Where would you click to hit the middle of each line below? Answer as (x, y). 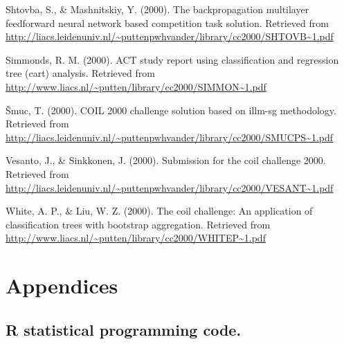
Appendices (62, 286)
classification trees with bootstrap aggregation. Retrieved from (138, 224)
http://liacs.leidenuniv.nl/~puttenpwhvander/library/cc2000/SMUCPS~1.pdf (170, 137)
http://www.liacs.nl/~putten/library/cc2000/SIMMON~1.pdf (136, 86)
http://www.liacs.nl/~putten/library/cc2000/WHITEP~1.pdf (136, 238)
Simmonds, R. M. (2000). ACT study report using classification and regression (172, 59)
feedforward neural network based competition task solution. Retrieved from (167, 22)
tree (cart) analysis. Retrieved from (80, 73)
